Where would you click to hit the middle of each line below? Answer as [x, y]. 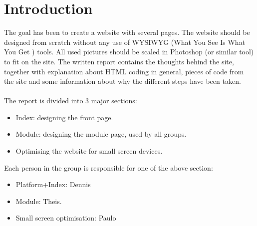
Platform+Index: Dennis [53, 184]
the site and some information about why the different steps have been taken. [123, 81]
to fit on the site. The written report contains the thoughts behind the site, [119, 61]
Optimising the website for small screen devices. [89, 151]
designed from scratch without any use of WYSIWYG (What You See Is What [125, 42]
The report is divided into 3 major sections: [71, 101]
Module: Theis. [39, 201]
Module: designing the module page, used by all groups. [101, 134]
